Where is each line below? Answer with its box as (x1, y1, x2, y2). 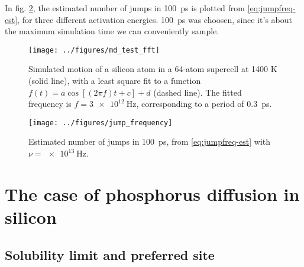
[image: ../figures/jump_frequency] (28, 118, 173, 127)
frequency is (28, 97, 72, 110)
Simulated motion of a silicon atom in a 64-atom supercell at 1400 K (28, 63, 277, 75)
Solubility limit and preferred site (5, 245, 215, 263)
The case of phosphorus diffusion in (5, 181, 300, 206)
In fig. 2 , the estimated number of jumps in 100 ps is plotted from (5, 2, 245, 14)
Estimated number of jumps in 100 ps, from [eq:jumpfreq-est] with (28, 135, 271, 148)
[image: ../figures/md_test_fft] (28, 45, 160, 54)
